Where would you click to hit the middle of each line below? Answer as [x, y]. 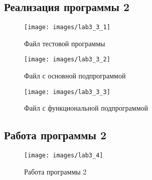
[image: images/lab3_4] [64, 156]
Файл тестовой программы [65, 43]
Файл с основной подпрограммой [75, 76]
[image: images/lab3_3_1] [67, 27]
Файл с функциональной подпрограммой [86, 108]
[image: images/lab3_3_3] [67, 92]
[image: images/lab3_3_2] [67, 60]
